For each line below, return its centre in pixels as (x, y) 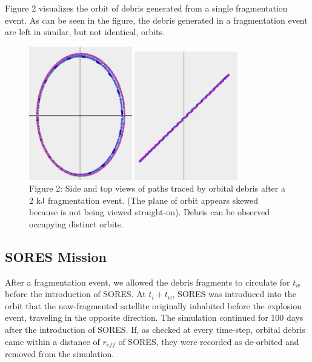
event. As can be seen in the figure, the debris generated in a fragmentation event (156, 20)
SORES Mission (56, 256)
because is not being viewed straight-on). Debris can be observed (149, 212)
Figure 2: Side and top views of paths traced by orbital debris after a (157, 188)
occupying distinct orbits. (76, 223)
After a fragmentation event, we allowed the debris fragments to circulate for (148, 282)
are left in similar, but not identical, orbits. (85, 32)
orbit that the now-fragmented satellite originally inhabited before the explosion (153, 305)
